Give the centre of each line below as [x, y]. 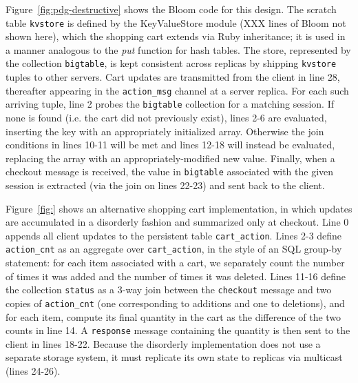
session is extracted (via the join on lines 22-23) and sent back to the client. [165, 185]
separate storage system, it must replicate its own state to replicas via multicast [174, 357]
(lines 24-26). [33, 371]
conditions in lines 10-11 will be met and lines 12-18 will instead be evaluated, [170, 145]
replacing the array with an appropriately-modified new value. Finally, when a [170, 158]
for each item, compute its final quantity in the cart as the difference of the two [173, 316]
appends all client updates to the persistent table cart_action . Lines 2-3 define [174, 235]
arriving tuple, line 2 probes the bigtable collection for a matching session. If [170, 104]
